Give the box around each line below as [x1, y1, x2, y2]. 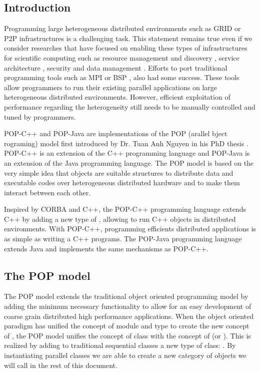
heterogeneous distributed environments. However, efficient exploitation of [4, 92, 230, 102]
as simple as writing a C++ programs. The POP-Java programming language [4, 233, 242, 244]
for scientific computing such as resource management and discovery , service [4, 52, 239, 63]
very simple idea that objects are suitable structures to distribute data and [4, 167, 233, 178]
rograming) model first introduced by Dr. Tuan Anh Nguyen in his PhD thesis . [4, 138, 248, 148]
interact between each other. [4, 187, 91, 197]
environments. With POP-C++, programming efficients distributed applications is [4, 223, 256, 234]
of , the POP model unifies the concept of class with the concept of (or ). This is [4, 330, 251, 340]
